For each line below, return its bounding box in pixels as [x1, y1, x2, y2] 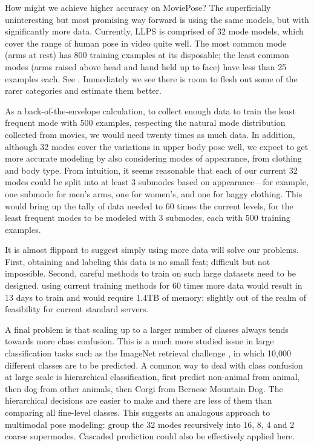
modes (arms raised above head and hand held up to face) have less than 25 [5, 60, 287, 73]
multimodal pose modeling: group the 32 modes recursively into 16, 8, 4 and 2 [5, 418, 295, 430]
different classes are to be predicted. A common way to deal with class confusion [5, 358, 303, 371]
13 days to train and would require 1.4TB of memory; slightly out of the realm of [5, 290, 306, 303]
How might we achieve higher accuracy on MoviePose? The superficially [5, 1, 271, 13]
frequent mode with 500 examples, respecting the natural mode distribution [5, 116, 286, 129]
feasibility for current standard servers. [5, 303, 149, 315]
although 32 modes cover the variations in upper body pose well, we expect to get [5, 140, 309, 152]
